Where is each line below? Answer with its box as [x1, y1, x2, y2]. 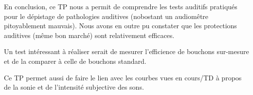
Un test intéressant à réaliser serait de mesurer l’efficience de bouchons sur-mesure [4, 46, 249, 57]
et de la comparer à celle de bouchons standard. [4, 56, 146, 66]
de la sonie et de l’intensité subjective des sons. [4, 82, 144, 92]
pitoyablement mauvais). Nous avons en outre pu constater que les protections [4, 20, 237, 31]
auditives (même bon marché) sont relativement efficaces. [4, 30, 175, 40]
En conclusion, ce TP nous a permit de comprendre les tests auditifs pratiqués [4, 1, 237, 11]
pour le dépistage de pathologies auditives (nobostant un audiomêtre [4, 11, 209, 21]
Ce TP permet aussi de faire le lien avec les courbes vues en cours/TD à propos [4, 72, 242, 82]
